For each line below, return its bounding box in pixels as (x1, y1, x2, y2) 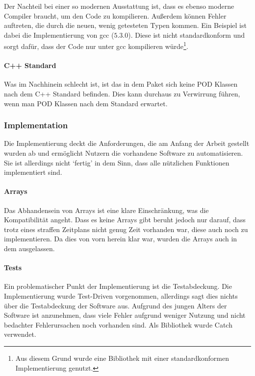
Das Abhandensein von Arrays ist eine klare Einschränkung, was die (4, 205, 209, 215)
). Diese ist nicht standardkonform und (128, 29, 245, 40)
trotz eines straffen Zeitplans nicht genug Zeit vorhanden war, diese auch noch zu (4, 224, 248, 234)
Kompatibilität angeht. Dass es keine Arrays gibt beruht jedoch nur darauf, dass (4, 214, 246, 225)
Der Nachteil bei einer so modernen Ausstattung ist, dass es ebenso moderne (4, 1, 234, 11)
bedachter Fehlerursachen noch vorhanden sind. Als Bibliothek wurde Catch (4, 319, 232, 329)
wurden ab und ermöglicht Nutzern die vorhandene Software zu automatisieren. (4, 148, 243, 158)
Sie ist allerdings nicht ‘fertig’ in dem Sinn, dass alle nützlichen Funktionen (4, 157, 229, 167)
